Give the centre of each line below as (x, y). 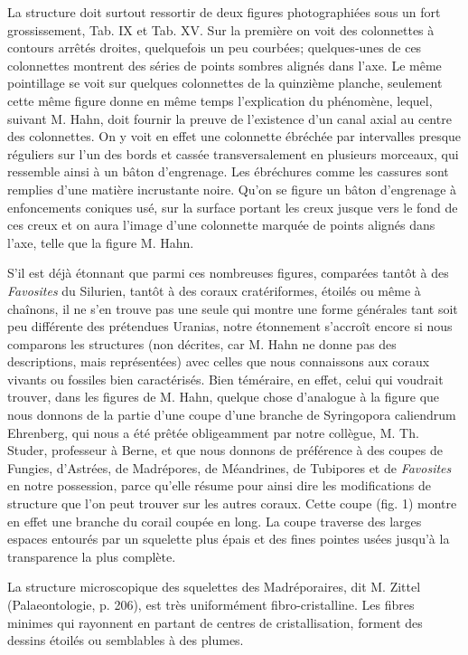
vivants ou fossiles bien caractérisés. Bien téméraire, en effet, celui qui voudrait (225, 379)
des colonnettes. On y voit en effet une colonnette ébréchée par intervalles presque (234, 136)
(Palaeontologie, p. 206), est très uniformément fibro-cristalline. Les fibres (211, 604)
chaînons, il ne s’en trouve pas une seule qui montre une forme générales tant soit (233, 308)
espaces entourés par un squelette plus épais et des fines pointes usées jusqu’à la (229, 539)
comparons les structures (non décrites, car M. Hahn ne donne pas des (202, 343)
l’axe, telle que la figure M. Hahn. (101, 242)
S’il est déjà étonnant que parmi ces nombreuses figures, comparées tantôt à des (228, 273)
